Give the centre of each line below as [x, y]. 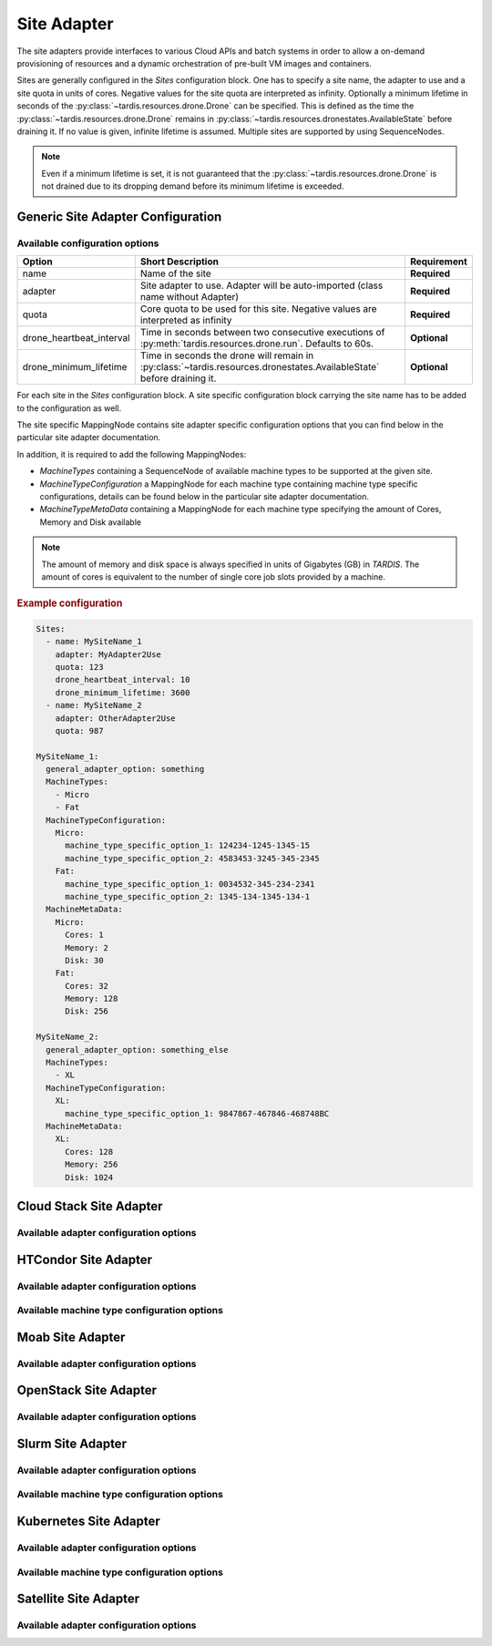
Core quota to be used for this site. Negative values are [258, 309]
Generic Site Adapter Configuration [119, 216]
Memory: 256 [92, 1165]
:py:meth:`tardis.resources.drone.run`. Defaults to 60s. [256, 344]
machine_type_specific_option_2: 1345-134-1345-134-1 [188, 896]
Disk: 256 [87, 1011]
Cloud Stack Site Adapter [90, 1206]
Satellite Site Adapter [78, 1599]
